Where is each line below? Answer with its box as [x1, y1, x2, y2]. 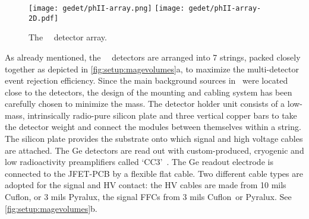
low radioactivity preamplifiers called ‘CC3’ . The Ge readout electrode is [5, 155, 273, 168]
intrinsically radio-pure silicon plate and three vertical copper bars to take [27, 109, 297, 121]
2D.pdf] [29, 14, 59, 23]
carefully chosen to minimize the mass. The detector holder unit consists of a [5, 97, 285, 110]
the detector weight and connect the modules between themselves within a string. [5, 120, 301, 133]
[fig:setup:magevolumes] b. [5, 202, 97, 214]
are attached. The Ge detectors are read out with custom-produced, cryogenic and [5, 144, 304, 156]
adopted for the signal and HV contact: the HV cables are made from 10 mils [5, 179, 286, 191]
